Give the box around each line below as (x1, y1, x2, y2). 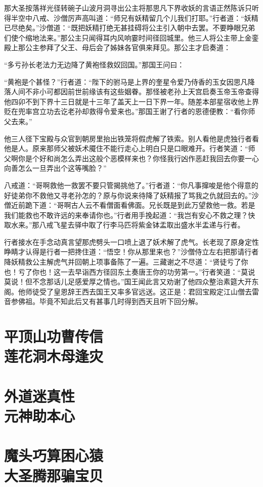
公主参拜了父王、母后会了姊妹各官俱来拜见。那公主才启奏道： (25, 42, 231, 53)
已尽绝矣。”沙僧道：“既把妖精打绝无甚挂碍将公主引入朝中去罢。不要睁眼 (4, 22, 241, 33)
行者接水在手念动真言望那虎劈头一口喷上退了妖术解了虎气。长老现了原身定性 (4, 236, 259, 247)
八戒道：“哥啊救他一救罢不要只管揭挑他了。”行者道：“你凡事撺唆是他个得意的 (4, 179, 258, 190)
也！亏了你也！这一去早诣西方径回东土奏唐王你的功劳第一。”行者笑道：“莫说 (4, 266, 255, 277)
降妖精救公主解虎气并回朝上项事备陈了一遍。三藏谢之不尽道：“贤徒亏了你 (4, 256, 248, 267)
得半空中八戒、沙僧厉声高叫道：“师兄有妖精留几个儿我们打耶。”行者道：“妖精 (4, 12, 258, 23)
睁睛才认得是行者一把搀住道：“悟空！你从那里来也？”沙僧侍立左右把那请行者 (4, 246, 259, 257)
